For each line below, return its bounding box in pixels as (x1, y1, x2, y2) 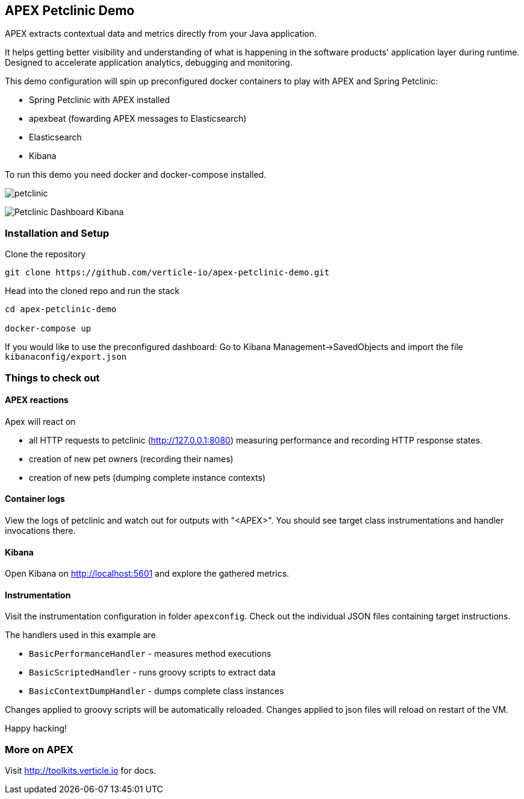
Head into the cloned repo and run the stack (5, 286, 180, 296)
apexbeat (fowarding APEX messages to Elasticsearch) (29, 113, 247, 124)
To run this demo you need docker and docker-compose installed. (5, 169, 267, 180)
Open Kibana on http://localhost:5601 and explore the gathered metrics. (5, 568, 289, 579)
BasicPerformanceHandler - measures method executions (29, 648, 271, 659)
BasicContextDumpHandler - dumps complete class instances (29, 686, 284, 697)
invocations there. (5, 525, 76, 536)
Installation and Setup (5, 227, 109, 239)
